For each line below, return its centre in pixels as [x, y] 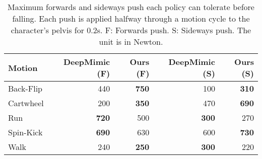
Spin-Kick [25, 132]
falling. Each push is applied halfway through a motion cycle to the [131, 18]
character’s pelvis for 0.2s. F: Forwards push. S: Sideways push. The [131, 30]
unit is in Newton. [131, 42]
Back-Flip [25, 88]
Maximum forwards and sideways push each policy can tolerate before [131, 7]
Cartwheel [26, 103]
